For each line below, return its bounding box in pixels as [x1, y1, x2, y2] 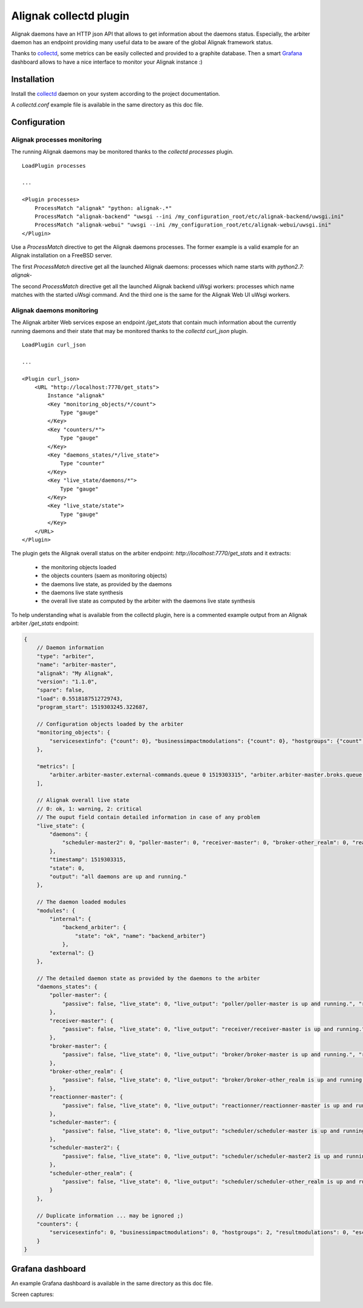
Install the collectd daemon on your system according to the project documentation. [11, 90, 220, 97]
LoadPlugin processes [22, 162, 86, 169]
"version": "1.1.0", [36, 678, 98, 685]
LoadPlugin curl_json [22, 341, 86, 348]
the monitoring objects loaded [41, 563, 117, 570]
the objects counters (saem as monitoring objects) [41, 572, 168, 580]
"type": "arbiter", [36, 653, 95, 659]
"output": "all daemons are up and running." [49, 873, 187, 880]
